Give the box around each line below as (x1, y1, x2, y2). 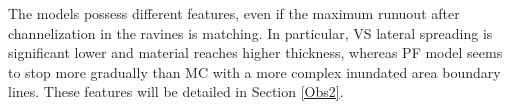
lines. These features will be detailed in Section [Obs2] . (8, 81, 344, 102)
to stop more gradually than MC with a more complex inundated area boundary (8, 61, 501, 82)
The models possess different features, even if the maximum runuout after (8, 3, 460, 23)
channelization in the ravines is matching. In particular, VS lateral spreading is (8, 22, 493, 43)
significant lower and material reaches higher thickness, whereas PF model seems (8, 42, 503, 63)
